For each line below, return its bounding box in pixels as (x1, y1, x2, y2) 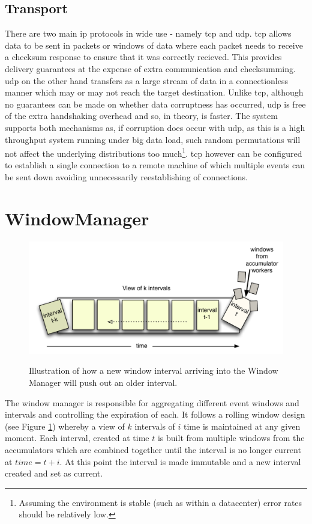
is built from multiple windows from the (157, 431, 305, 444)
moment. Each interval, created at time (5, 431, 149, 444)
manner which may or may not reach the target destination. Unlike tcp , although (5, 86, 304, 99)
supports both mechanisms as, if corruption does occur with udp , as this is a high (5, 121, 305, 133)
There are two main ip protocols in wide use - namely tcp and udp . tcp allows (5, 27, 292, 40)
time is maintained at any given (184, 419, 301, 432)
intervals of (134, 419, 175, 432)
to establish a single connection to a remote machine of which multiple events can (5, 159, 305, 171)
